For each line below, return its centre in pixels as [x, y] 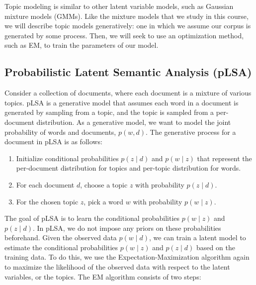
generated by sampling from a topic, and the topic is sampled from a [109, 112]
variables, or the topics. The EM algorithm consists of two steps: [103, 276]
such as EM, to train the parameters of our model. [82, 45]
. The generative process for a [191, 132]
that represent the [224, 158]
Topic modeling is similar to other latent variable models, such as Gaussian [119, 6]
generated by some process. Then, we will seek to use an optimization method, [124, 35]
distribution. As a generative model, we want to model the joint [134, 122]
